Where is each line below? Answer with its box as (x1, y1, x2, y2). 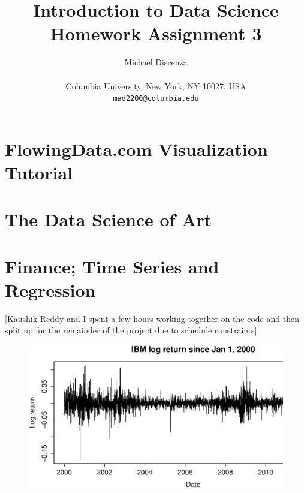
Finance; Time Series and (5, 254, 219, 278)
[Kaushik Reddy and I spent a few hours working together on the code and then (5, 312, 299, 324)
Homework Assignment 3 (50, 21, 262, 46)
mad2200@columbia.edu (113, 94, 199, 103)
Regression (5, 277, 96, 302)
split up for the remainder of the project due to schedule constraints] (5, 324, 257, 336)
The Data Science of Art (5, 207, 212, 232)
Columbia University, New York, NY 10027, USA (65, 79, 246, 92)
